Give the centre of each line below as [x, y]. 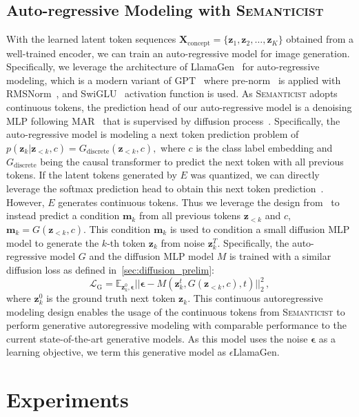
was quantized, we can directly [255, 175]
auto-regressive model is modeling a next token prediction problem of [153, 134]
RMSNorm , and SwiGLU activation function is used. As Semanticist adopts [172, 93]
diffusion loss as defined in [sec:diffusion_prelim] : [110, 269]
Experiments [68, 399]
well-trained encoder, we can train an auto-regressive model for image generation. [178, 53]
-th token [126, 242]
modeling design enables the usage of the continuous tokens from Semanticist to [176, 311]
